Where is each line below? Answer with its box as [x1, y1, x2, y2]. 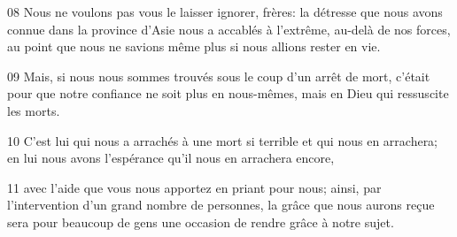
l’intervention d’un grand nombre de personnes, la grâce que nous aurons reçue [7, 195, 435, 214]
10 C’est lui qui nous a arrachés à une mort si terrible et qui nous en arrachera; [7, 131, 438, 149]
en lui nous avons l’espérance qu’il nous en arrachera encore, [7, 149, 335, 167]
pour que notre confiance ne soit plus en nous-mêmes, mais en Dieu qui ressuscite [7, 84, 449, 103]
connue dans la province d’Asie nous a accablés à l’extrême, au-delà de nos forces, [7, 19, 451, 38]
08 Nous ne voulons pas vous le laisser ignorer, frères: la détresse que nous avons [7, 3, 443, 20]
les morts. [7, 101, 60, 119]
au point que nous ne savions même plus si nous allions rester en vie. [7, 37, 381, 56]
